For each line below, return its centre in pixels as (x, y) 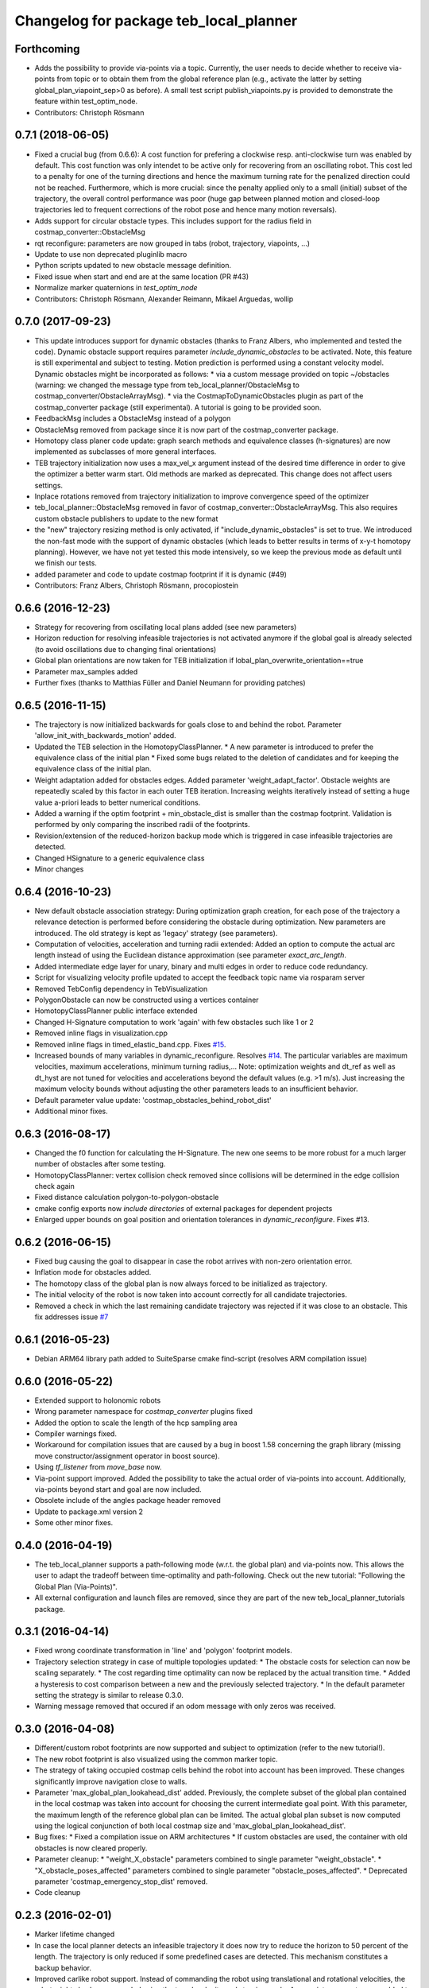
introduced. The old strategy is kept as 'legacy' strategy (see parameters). (156, 933)
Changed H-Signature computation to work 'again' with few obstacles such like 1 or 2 (174, 1022)
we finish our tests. (66, 563)
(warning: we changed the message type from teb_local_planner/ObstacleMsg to (167, 385)
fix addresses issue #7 (71, 1317)
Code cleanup (58, 1893)
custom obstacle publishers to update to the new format (126, 518)
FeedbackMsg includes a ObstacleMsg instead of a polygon (133, 418)
